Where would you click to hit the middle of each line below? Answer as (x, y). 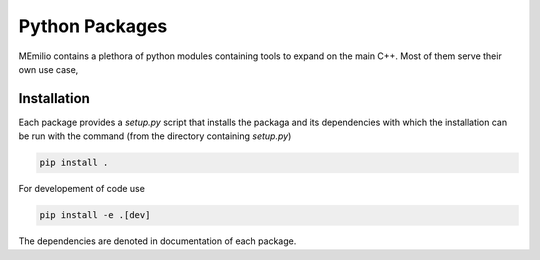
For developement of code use (81, 189)
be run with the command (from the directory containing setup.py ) (155, 136)
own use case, (48, 69)
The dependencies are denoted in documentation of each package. (157, 241)
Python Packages (93, 26)
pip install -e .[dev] (95, 215)
